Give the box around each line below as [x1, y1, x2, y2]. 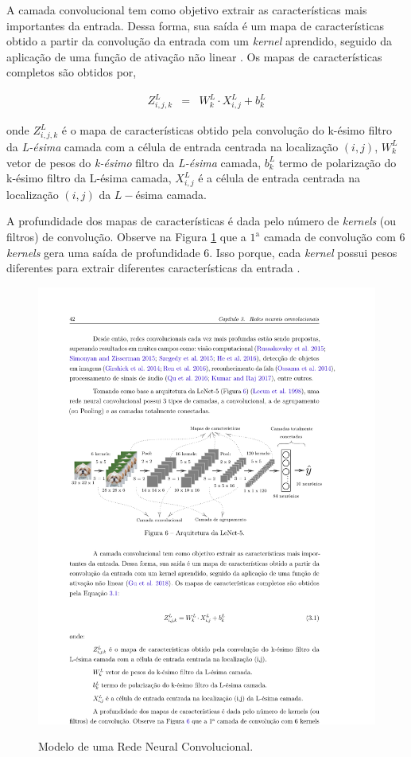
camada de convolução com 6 [263, 228, 405, 245]
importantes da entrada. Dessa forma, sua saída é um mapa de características [6, 17, 384, 33]
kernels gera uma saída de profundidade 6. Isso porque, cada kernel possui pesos [6, 244, 397, 260]
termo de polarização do [278, 154, 397, 170]
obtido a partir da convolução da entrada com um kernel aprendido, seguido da [6, 33, 392, 49]
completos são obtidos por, [6, 64, 137, 80]
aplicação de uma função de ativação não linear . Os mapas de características [6, 48, 382, 64]
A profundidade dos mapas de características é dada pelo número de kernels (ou [6, 213, 397, 229]
